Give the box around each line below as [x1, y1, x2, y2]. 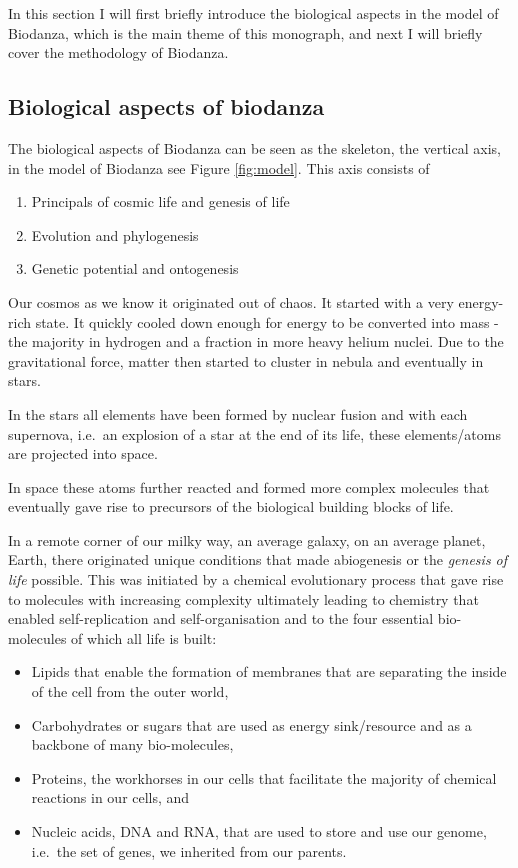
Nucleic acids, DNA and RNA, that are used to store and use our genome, [31, 821, 487, 842]
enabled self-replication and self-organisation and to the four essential [8, 608, 434, 629]
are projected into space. [8, 443, 158, 464]
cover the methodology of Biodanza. [8, 42, 229, 63]
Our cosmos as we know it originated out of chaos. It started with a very [8, 291, 454, 312]
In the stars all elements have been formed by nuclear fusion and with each [8, 403, 468, 424]
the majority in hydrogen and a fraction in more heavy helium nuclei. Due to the [8, 331, 504, 352]
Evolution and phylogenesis [31, 224, 199, 245]
